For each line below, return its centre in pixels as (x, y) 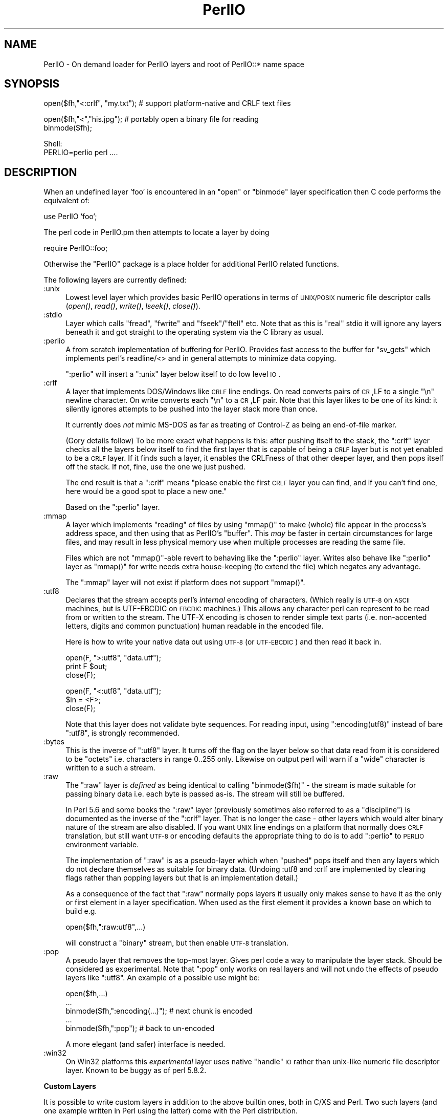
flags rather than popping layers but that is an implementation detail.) (182, 878)
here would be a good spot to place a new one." (146, 491)
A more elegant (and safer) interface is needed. (145, 1044)
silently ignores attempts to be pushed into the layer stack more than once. (192, 409)
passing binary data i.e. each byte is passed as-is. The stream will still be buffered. (205, 794)
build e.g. (81, 911)
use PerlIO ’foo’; (70, 217)
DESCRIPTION (41, 172)
